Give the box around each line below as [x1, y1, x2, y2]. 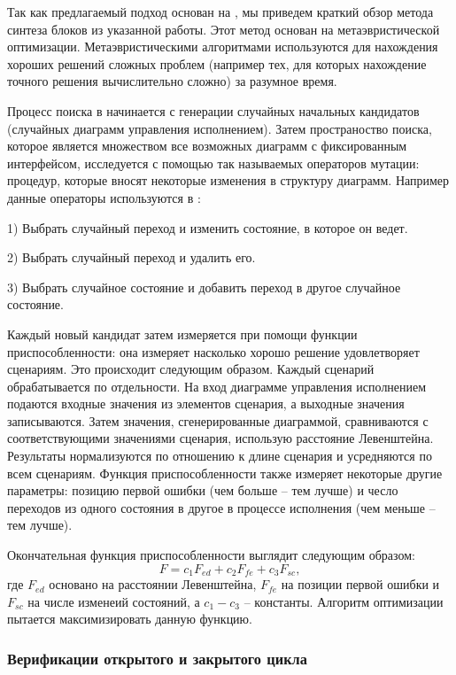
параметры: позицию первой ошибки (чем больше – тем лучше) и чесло [7, 481, 398, 500]
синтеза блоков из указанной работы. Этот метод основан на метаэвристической [7, 19, 440, 38]
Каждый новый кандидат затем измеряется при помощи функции [7, 324, 358, 343]
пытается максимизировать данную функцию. [7, 609, 252, 628]
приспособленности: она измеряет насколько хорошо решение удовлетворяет [7, 342, 420, 361]
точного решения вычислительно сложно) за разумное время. [7, 72, 337, 90]
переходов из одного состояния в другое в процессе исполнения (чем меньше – [7, 498, 436, 516]
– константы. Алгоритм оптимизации [243, 592, 444, 610]
